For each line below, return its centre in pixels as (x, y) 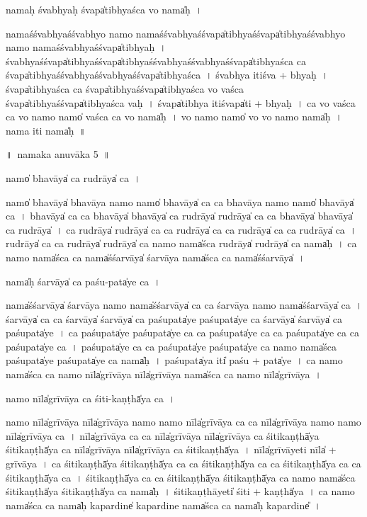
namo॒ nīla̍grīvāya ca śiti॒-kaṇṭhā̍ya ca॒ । (91, 398)
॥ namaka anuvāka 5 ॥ (58, 154)
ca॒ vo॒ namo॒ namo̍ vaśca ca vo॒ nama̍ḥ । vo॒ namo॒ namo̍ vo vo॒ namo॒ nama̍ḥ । (174, 117)
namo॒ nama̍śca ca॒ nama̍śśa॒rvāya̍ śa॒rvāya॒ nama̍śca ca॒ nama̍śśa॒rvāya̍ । (156, 257)
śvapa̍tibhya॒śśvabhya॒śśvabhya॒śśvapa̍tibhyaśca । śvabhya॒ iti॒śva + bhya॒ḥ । (167, 75)
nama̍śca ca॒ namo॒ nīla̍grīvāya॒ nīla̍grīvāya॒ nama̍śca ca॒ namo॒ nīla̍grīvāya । (164, 374)
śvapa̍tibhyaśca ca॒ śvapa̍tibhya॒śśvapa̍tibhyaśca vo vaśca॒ (125, 88)
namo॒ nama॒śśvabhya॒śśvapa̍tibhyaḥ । (86, 47)
